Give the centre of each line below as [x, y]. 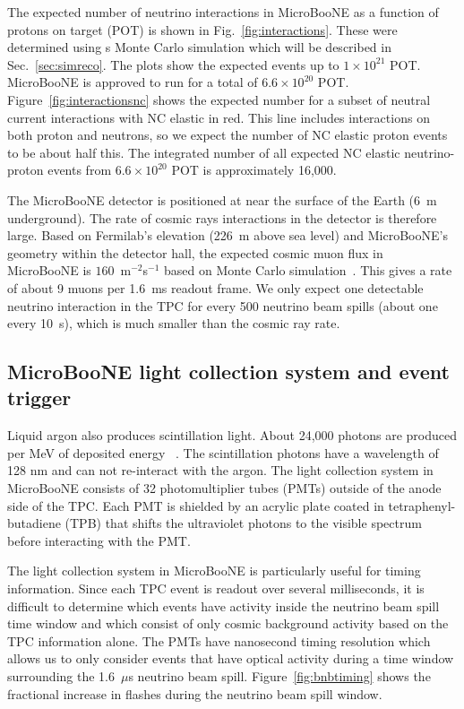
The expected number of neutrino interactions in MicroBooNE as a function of [223, 12]
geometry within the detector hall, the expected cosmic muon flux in [195, 252]
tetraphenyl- [422, 505]
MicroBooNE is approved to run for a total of [133, 82]
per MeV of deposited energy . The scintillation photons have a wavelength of [223, 452]
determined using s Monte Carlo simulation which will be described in [199, 47]
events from [80, 170]
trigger [39, 398]
